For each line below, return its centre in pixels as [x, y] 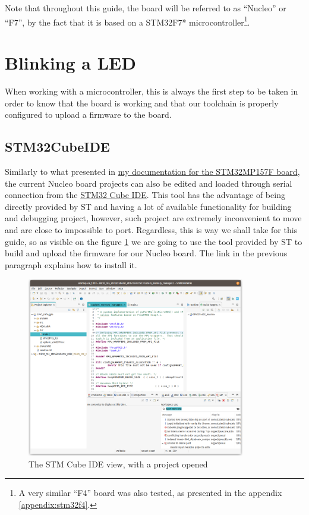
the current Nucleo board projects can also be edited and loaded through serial [149, 183]
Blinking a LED [70, 63]
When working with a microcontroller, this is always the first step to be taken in [152, 91]
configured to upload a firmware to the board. [88, 114]
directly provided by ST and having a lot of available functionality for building [148, 206]
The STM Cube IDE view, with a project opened [118, 464]
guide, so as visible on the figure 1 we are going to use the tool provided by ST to [154, 241]
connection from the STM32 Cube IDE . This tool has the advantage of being [145, 195]
